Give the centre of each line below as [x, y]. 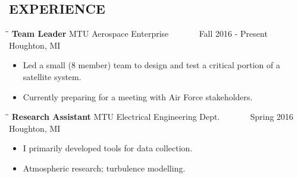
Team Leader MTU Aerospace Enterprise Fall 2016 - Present [139, 34]
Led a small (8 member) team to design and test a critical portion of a [151, 65]
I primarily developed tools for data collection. [108, 148]
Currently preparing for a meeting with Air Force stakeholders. [138, 96]
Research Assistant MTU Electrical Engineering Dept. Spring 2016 [153, 117]
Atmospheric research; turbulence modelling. [104, 168]
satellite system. [52, 76]
